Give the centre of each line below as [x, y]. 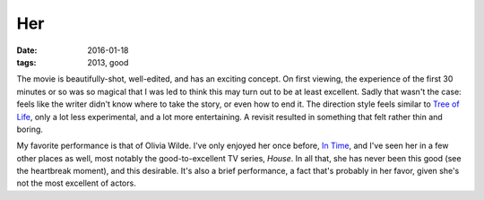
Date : [27, 50]
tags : [26, 62]
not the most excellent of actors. [76, 183]
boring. [30, 129]
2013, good [108, 62]
